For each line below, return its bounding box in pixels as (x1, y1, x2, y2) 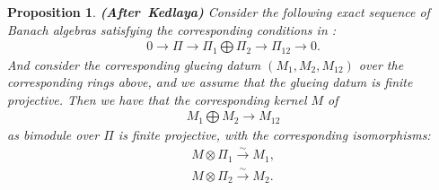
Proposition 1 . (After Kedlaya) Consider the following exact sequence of (7, 3, 430, 21)
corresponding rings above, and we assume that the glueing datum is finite (7, 73, 413, 91)
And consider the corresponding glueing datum (7, 55, 261, 73)
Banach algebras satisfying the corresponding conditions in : (7, 20, 337, 39)
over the (358, 55, 404, 73)
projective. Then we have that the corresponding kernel (7, 90, 307, 108)
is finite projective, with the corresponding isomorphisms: (118, 125, 431, 143)
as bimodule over (7, 125, 100, 143)
